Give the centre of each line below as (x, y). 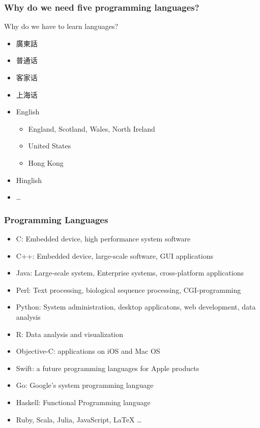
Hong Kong (46, 162)
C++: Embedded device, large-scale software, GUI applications (114, 255)
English (28, 112)
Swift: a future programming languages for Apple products (108, 368)
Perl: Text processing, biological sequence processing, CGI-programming (128, 289)
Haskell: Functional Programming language (83, 402)
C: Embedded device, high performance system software (103, 238)
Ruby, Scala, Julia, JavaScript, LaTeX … (79, 419)
